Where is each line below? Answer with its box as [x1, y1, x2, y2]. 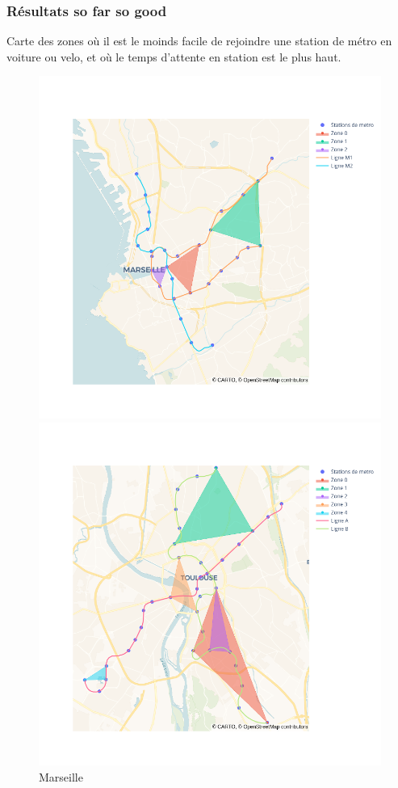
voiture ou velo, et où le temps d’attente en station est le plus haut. [6, 48, 341, 65]
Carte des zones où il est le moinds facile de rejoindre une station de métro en [6, 32, 392, 49]
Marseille [39, 768, 83, 785]
